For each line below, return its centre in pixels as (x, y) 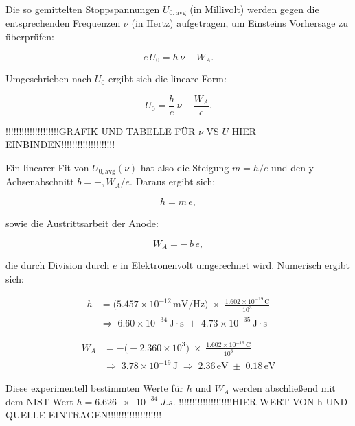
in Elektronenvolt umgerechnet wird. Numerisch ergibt (235, 265)
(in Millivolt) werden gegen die (254, 9)
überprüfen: (30, 37)
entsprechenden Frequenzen (63, 23)
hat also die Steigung (185, 167)
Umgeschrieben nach (49, 79)
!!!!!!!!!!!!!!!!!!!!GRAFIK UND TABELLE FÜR (101, 131)
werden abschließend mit (284, 388)
